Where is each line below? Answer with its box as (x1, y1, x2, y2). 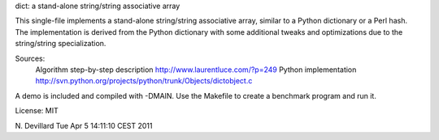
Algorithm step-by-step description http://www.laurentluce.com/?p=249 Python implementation (35, 65, 357, 74)
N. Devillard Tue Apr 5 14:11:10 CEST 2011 (15, 121, 153, 130)
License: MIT (15, 106, 59, 116)
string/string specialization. (15, 39, 106, 49)
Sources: (15, 53, 46, 63)
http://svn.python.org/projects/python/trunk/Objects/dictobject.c (35, 76, 253, 86)
